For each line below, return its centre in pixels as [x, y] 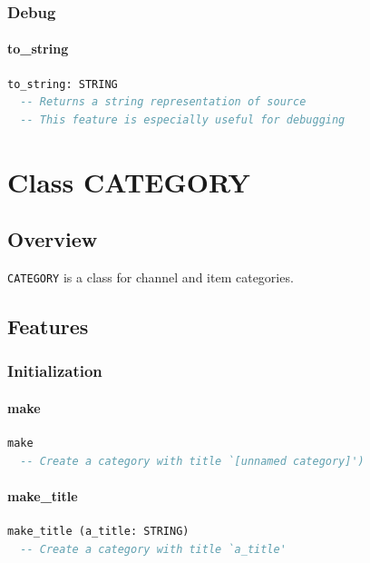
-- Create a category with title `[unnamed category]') [192, 461]
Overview [53, 239]
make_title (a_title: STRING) [98, 532]
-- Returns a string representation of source [163, 102]
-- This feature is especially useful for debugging [183, 119]
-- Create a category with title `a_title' [153, 549]
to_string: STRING [63, 84]
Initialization [55, 371]
